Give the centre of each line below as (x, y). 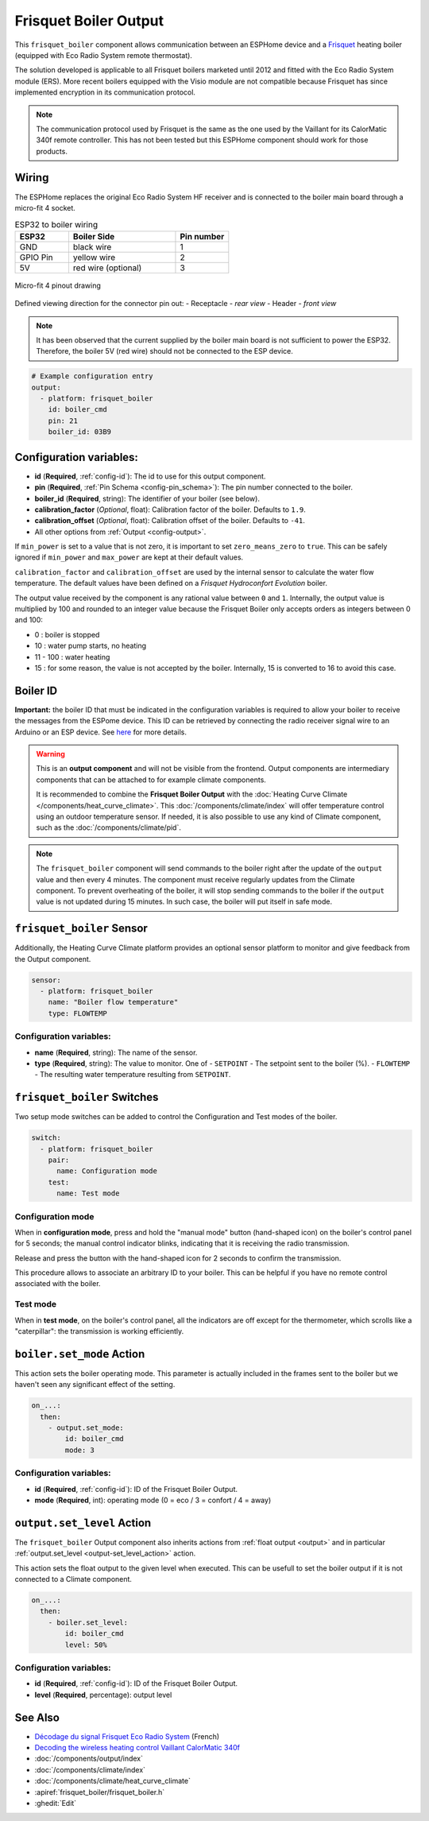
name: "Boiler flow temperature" (113, 1002)
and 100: (29, 620)
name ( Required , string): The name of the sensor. (116, 1052)
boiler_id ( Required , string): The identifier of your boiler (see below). (147, 498)
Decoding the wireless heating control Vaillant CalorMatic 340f (137, 1748)
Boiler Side (94, 236)
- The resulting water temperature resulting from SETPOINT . (133, 1075)
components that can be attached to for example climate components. (151, 780)
